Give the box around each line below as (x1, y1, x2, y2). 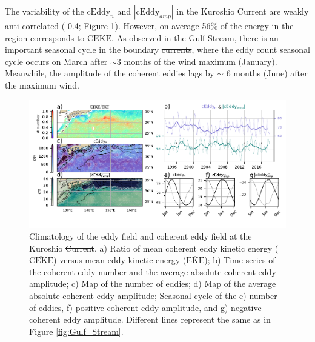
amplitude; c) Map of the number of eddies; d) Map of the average (29, 277, 276, 290)
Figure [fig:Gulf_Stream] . (29, 324, 124, 337)
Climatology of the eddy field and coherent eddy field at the (29, 230, 252, 243)
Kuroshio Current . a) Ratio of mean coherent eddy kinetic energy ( (29, 241, 279, 254)
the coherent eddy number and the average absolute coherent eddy (29, 265, 276, 278)
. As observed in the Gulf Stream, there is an (111, 31, 279, 44)
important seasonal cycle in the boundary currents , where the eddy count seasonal (5, 43, 310, 56)
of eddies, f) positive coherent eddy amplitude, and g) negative (29, 301, 262, 313)
